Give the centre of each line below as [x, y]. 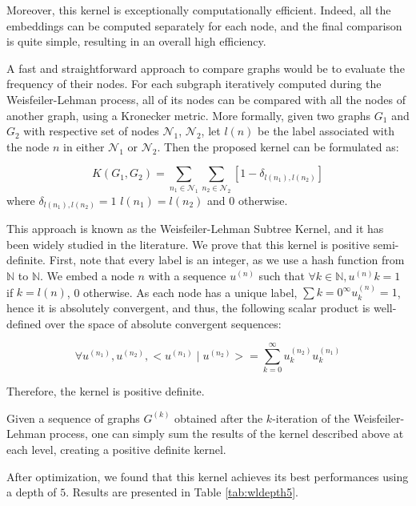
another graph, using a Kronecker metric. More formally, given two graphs [189, 115]
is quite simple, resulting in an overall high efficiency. [136, 41]
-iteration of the [311, 418]
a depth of [32, 492]
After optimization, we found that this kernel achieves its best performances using [208, 476]
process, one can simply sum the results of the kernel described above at [226, 434]
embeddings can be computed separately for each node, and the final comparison [204, 25]
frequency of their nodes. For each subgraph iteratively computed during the [194, 84]
